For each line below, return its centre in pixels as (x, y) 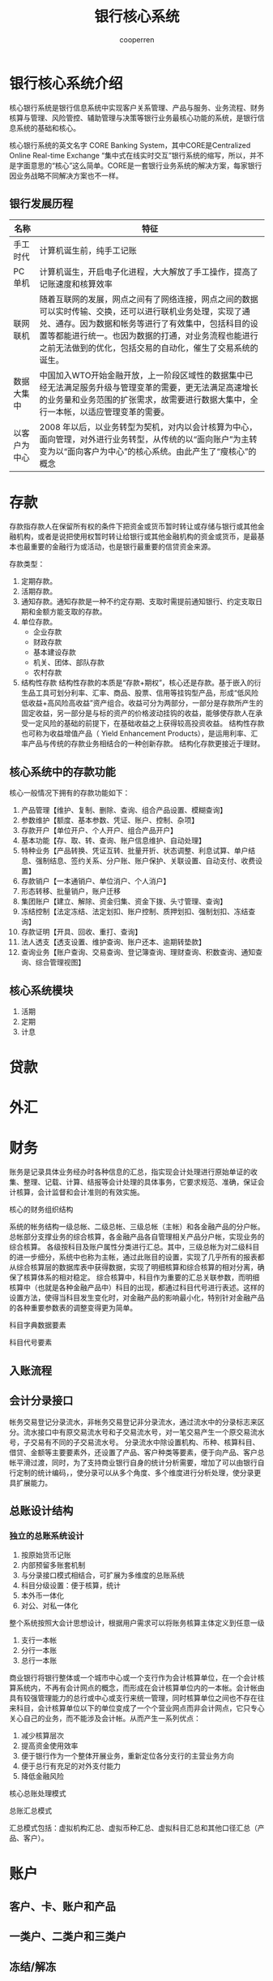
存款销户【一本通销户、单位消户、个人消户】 (96, 881)
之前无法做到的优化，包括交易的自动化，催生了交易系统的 (149, 347)
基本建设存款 (54, 652)
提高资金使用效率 (49, 1746)
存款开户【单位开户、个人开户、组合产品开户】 (99, 831)
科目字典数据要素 (38, 1325)
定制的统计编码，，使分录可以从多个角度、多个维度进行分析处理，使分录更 (139, 1472)
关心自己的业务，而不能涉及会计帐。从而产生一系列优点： (105, 1719)
